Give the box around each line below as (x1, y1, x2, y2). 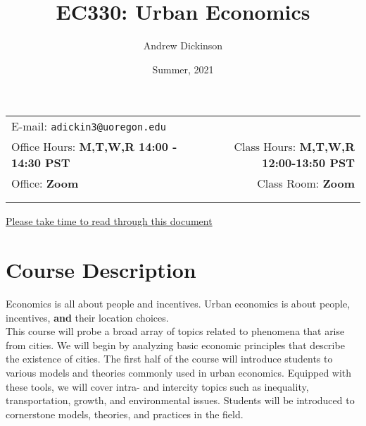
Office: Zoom (11, 175, 79, 192)
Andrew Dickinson (143, 38, 223, 53)
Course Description (6, 255, 196, 284)
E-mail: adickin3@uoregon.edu (11, 118, 166, 135)
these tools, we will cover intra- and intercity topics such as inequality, (6, 379, 309, 394)
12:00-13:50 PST (262, 154, 355, 171)
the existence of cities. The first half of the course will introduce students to (6, 351, 333, 366)
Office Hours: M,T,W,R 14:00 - (11, 138, 177, 155)
